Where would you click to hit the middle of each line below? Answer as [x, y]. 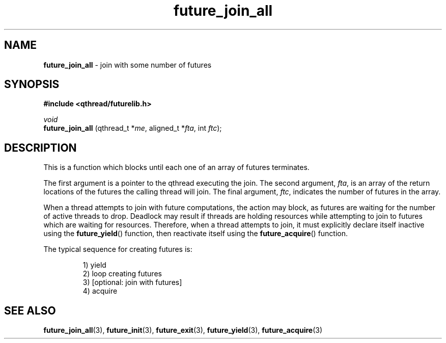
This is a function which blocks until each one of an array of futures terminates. [176, 167]
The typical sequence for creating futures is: [118, 249]
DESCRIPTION [40, 148]
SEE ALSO [30, 310]
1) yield [94, 265]
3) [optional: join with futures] [132, 282]
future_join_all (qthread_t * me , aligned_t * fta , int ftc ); [133, 128]
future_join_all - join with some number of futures [128, 65]
